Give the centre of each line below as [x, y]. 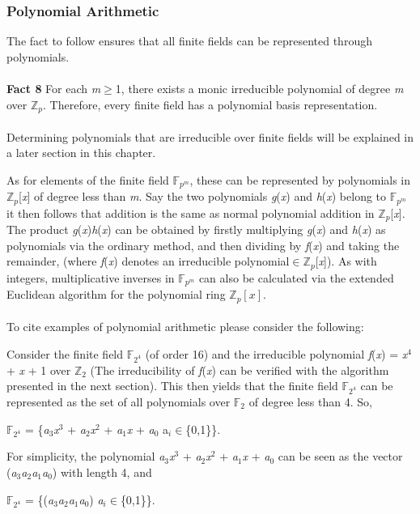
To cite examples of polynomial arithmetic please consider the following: [185, 327]
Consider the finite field [65, 353]
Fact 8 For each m [54, 88]
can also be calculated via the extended [296, 277]
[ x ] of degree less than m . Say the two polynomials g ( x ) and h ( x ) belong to [203, 196]
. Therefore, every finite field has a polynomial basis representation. [210, 104]
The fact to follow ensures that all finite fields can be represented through [189, 41]
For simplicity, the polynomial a [86, 456]
